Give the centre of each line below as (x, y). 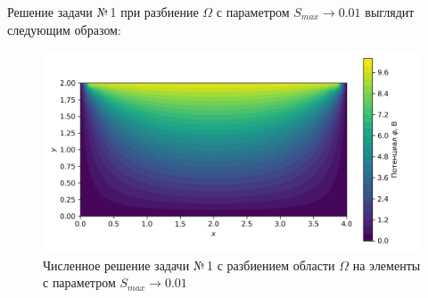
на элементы (387, 265)
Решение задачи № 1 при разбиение (103, 12)
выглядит (390, 12)
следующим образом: (64, 29)
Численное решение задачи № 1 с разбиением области (189, 265)
